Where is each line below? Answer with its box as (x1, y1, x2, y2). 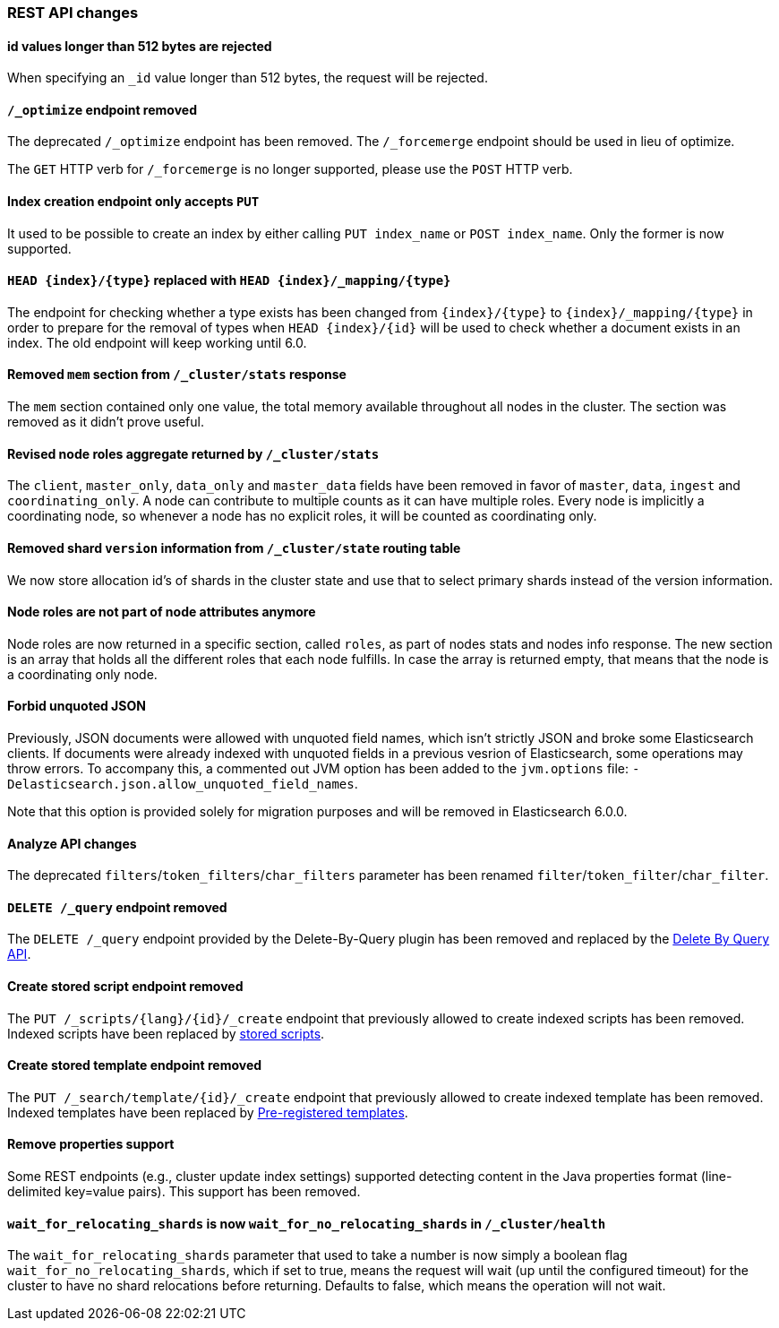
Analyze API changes (7, 835, 137, 851)
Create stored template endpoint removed (7, 1057, 262, 1074)
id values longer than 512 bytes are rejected (7, 38, 272, 54)
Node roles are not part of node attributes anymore (7, 604, 316, 620)
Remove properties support (7, 1136, 175, 1152)
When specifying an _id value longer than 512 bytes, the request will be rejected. (7, 70, 488, 86)
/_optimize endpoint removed (7, 101, 197, 117)
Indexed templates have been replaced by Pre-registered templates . (7, 1104, 408, 1120)
